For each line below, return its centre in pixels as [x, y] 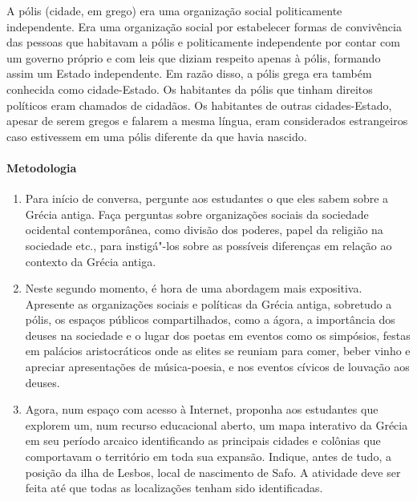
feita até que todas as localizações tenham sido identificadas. [174, 488]
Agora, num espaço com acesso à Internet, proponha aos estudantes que [202, 409]
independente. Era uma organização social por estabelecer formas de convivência [204, 26]
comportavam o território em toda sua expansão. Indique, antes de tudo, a [208, 457]
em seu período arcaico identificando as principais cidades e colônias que [203, 440]
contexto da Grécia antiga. [91, 261]
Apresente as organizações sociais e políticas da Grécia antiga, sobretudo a [208, 303]
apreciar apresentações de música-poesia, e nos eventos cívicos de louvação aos [217, 367]
